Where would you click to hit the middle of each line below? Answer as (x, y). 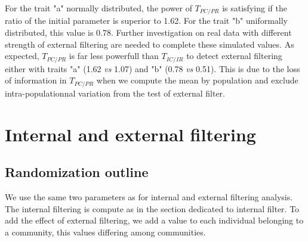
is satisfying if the (255, 8)
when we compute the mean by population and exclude (197, 80)
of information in (36, 80)
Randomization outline (77, 172)
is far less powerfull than (114, 56)
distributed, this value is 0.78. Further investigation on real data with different (148, 32)
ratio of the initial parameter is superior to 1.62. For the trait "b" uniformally (146, 21)
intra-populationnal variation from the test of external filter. (115, 93)
